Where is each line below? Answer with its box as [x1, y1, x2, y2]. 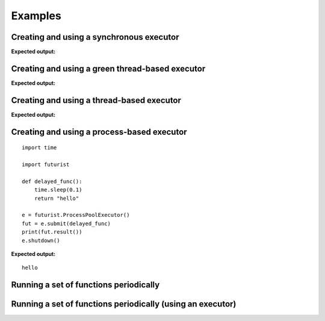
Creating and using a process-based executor [11, 126, 187, 137]
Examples [11, 9, 61, 22]
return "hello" [34, 195, 79, 202]
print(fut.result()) [22, 229, 82, 235]
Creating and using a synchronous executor [11, 32, 179, 42]
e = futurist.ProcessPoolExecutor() [22, 211, 130, 219]
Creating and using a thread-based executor [11, 95, 182, 105]
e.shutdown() [22, 237, 60, 244]
